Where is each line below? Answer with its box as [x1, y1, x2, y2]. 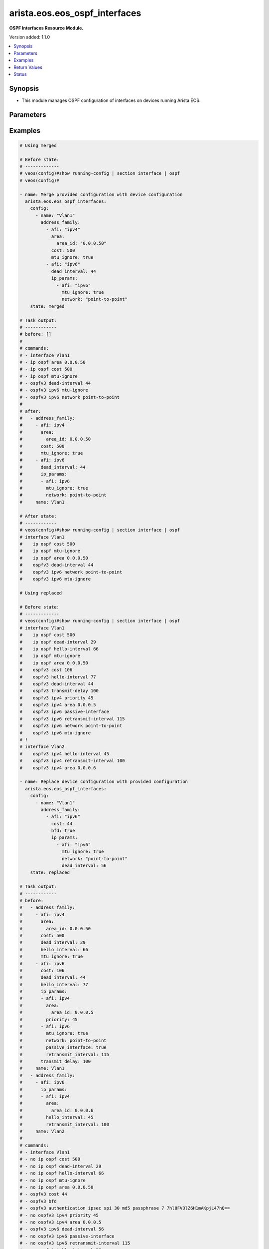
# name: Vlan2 [19, 1128, 65, 1134]
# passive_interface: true [19, 1045, 107, 1050]
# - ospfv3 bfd [19, 1198, 57, 1204]
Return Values [13, 64, 42, 70]
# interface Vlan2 [19, 744, 65, 749]
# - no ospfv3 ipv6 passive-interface [19, 1233, 115, 1239]
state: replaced [30, 870, 70, 875]
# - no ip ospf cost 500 [19, 1157, 81, 1162]
